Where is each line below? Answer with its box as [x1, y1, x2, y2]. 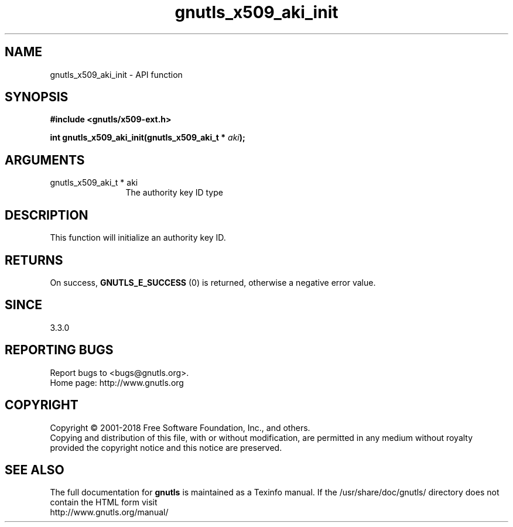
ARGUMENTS [5, 152, 85, 167]
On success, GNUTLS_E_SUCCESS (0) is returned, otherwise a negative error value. [50, 277, 376, 288]
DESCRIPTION [5, 207, 88, 223]
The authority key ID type [125, 187, 223, 198]
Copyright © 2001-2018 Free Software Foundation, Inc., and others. [50, 422, 310, 433]
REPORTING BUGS [5, 343, 114, 358]
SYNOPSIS [5, 90, 69, 105]
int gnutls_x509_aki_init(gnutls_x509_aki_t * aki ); [50, 132, 245, 143]
